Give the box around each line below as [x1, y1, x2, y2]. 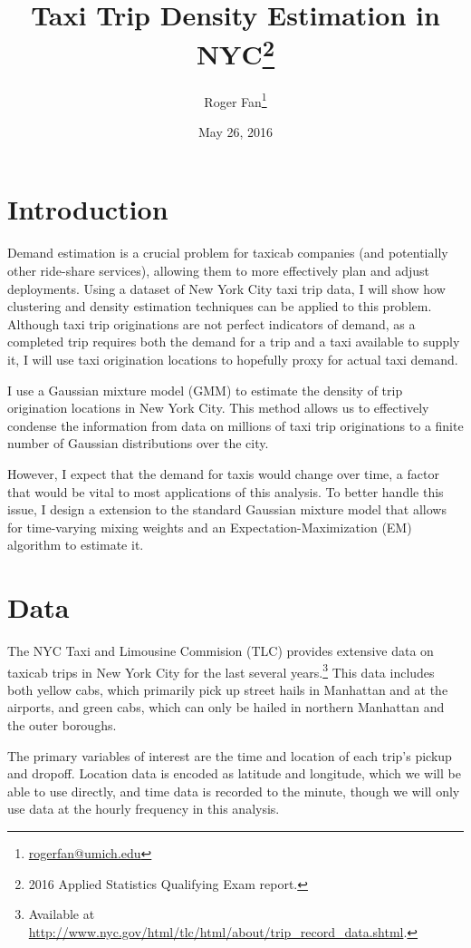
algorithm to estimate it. [7, 535, 144, 554]
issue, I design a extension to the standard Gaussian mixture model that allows [7, 500, 447, 519]
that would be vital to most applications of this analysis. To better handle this [7, 482, 444, 501]
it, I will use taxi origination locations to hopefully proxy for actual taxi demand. [7, 349, 458, 368]
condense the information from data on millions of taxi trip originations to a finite [7, 415, 464, 435]
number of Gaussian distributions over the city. [7, 434, 269, 453]
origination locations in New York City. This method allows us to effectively [7, 398, 429, 417]
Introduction [7, 191, 168, 228]
